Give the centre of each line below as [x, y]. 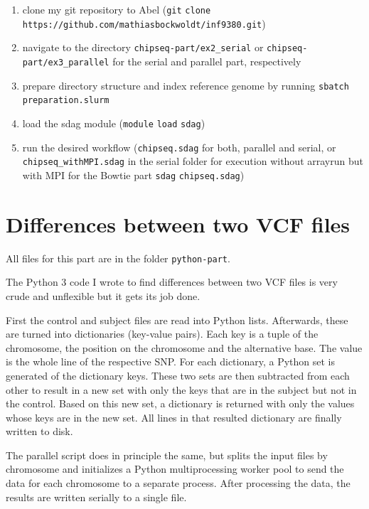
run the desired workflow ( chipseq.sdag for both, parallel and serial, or [179, 147]
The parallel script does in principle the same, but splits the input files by [167, 455]
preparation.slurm [66, 101]
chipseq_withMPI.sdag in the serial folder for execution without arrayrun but [193, 161]
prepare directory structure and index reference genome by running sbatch [186, 85]
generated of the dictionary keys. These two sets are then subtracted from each [178, 375]
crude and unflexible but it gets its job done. [103, 295]
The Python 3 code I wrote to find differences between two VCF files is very [172, 282]
